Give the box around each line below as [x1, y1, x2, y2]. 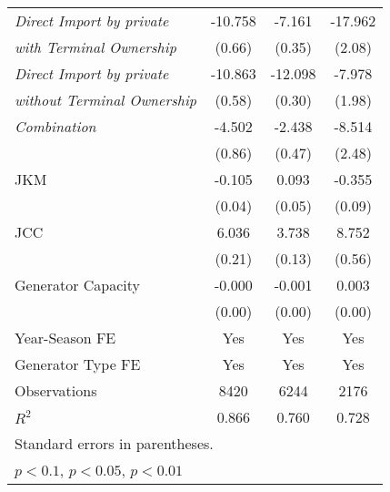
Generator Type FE [15, 354, 141, 374]
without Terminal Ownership [15, 89, 196, 110]
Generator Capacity [15, 274, 140, 295]
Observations [15, 380, 97, 401]
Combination [15, 116, 96, 137]
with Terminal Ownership [15, 36, 176, 57]
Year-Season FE [15, 327, 116, 348]
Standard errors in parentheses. [15, 433, 214, 454]
